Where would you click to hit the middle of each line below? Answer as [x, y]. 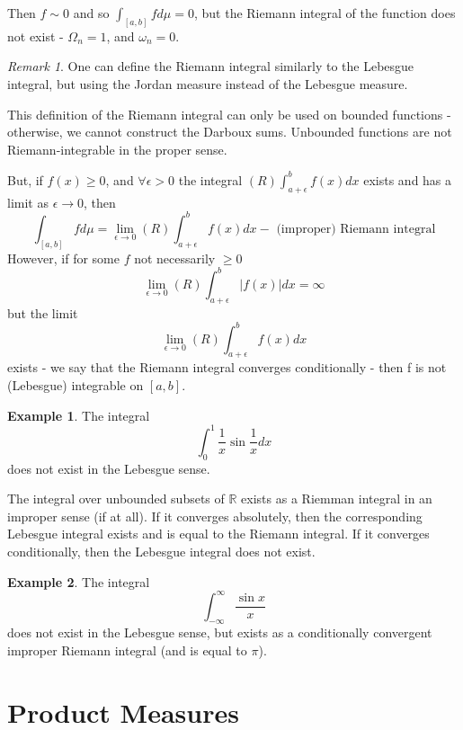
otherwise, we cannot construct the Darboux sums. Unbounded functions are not [230, 132]
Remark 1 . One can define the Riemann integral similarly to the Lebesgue [211, 66]
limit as [28, 202]
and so [91, 13]
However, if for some [63, 258]
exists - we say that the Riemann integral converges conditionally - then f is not [227, 367]
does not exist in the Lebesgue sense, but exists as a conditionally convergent [220, 632]
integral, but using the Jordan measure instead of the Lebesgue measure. [208, 84]
